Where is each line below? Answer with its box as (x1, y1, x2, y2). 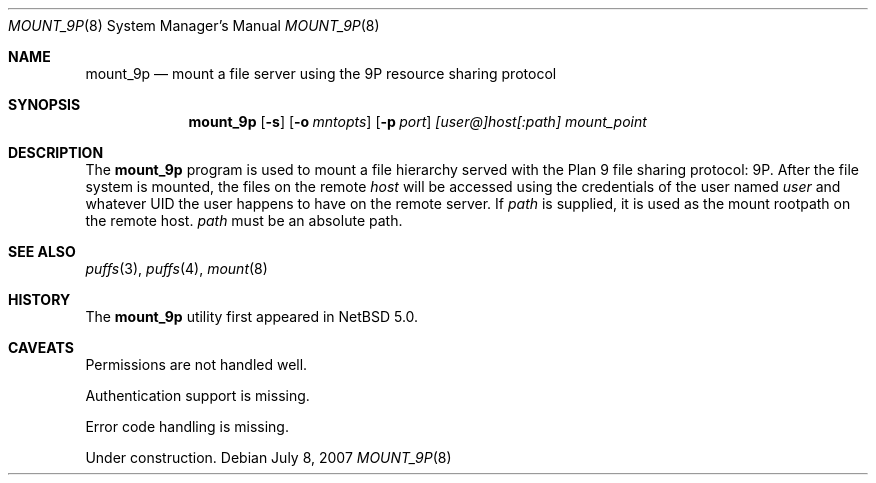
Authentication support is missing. (85, 387, 310, 404)
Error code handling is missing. (85, 418, 289, 435)
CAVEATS (8, 339, 74, 356)
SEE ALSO (8, 243, 76, 260)
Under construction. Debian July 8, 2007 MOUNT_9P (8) (85, 449, 452, 466)
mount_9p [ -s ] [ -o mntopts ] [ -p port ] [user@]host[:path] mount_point (188, 113, 647, 130)
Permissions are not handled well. (85, 356, 308, 373)
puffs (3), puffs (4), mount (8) (85, 260, 268, 277)
